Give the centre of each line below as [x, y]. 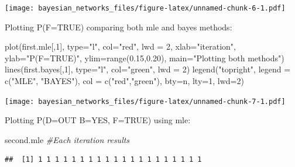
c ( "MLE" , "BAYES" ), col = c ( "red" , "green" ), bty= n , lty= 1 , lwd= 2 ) [124, 81]
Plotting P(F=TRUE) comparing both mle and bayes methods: [119, 27]
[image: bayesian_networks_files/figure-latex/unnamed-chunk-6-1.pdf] [145, 8]
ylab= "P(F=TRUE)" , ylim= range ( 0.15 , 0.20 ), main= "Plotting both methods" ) [145, 58]
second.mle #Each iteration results [67, 139]
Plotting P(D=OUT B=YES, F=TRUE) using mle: [98, 120]
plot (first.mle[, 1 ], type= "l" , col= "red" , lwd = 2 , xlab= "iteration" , [121, 46]
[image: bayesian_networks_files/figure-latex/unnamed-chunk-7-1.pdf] [145, 101]
